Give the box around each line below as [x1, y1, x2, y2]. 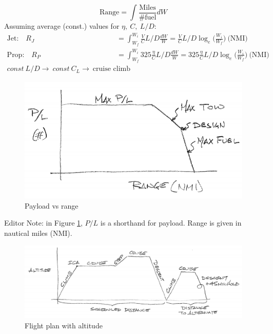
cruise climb [92, 65, 131, 73]
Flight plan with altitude [25, 320, 103, 331]
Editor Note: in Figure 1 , [4, 217, 83, 228]
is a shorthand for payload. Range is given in [100, 217, 242, 228]
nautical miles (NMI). [4, 227, 72, 238]
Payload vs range [25, 200, 79, 211]
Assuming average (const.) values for [4, 21, 120, 31]
